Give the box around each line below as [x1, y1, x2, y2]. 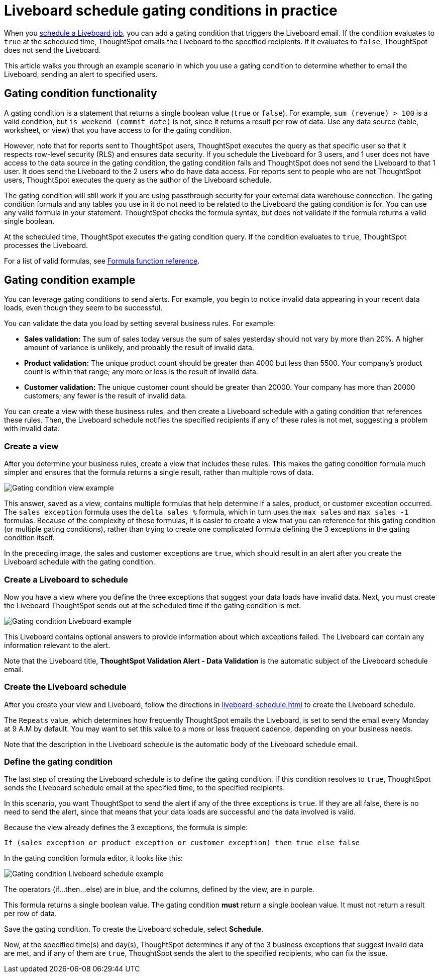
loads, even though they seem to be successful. [4, 303, 163, 312]
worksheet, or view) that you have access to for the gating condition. [4, 125, 232, 134]
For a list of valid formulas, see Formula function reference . [4, 256, 200, 265]
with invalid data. [4, 424, 60, 433]
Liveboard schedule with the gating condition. [4, 557, 155, 566]
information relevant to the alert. [4, 640, 111, 649]
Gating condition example [4, 274, 136, 287]
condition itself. [4, 533, 55, 542]
